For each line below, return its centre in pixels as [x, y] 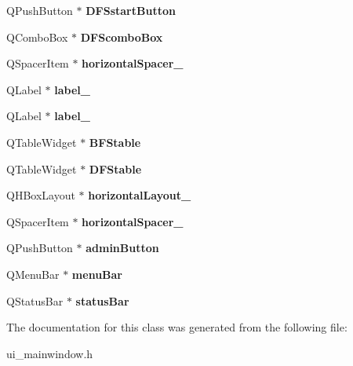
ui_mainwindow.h [50, 353]
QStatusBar [35, 300]
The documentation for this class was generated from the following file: [177, 327]
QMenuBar [33, 274]
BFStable [115, 142]
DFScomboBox [122, 37]
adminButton [122, 248]
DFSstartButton [131, 10]
